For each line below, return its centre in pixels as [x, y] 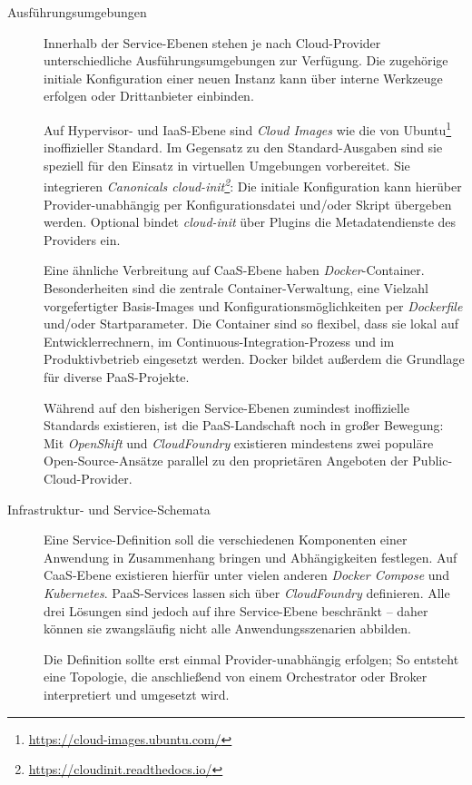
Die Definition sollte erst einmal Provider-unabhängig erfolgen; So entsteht [251, 658]
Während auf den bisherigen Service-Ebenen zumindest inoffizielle [226, 407]
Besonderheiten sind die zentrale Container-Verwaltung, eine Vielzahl [236, 288]
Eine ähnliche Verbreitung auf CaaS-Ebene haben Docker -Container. [234, 270]
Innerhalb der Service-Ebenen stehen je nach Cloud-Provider [212, 42]
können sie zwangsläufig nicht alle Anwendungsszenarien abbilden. [227, 628]
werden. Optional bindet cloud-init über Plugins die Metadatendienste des [250, 222]
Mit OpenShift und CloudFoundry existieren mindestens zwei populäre [239, 442]
